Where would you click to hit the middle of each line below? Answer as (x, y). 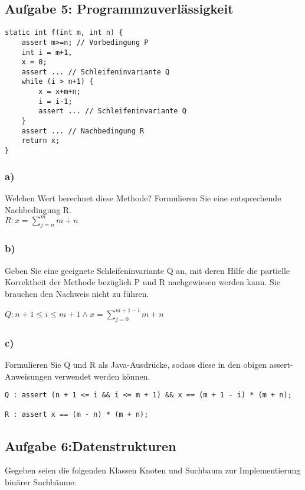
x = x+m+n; (60, 92)
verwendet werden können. (102, 376)
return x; (41, 141)
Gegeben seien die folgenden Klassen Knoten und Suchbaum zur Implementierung (153, 470)
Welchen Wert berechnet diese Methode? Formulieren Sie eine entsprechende (143, 197)
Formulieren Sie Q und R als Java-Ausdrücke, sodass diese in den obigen (136, 364)
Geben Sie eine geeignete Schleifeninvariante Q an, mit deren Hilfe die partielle (147, 270)
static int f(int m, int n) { (64, 33)
